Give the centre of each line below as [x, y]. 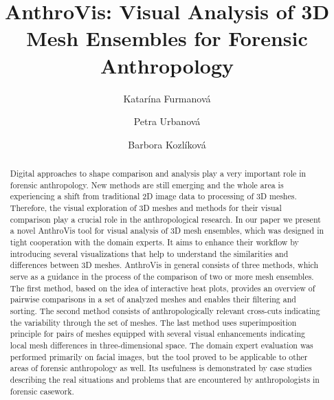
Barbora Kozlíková [167, 144]
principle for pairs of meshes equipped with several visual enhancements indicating [158, 334]
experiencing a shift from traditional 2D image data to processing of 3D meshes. [153, 196]
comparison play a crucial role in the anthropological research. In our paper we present [165, 219]
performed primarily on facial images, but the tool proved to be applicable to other [159, 356]
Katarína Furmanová [167, 98]
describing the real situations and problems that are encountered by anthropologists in [165, 379]
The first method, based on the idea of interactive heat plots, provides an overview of [163, 288]
